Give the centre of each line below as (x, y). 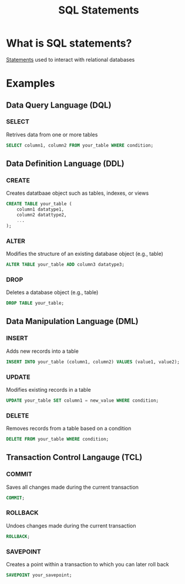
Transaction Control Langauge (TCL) (74, 457)
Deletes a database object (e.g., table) (52, 292)
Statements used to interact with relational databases (70, 59)
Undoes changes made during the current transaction (71, 525)
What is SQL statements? (69, 43)
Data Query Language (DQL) (59, 105)
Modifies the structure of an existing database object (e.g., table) (85, 254)
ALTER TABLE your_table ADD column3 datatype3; (65, 265)
